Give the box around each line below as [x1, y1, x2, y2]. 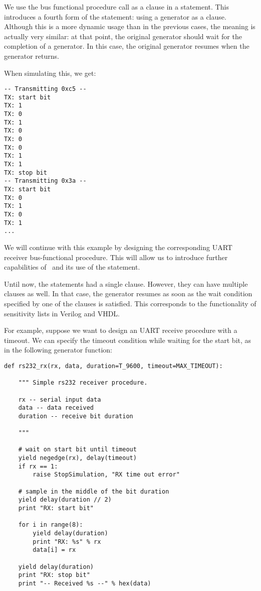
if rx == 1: [18, 462, 58, 470]
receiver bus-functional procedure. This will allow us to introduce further [4, 252, 228, 262]
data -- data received [18, 404, 94, 412]
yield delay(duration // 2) [18, 496, 112, 504]
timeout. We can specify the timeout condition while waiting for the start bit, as [4, 334, 251, 345]
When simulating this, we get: [4, 67, 96, 78]
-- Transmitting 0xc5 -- [4, 85, 87, 93]
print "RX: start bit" [18, 505, 94, 512]
